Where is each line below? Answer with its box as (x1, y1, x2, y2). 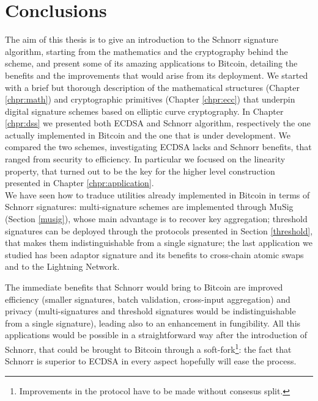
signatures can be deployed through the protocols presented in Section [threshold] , (5, 224, 313, 237)
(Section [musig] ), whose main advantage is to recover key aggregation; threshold (5, 212, 308, 225)
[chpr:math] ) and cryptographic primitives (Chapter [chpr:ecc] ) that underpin (5, 93, 295, 106)
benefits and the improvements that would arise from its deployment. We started (5, 68, 308, 81)
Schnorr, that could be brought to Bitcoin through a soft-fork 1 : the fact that (5, 341, 292, 355)
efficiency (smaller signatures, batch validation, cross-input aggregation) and (5, 292, 290, 305)
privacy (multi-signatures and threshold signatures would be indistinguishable (5, 305, 296, 317)
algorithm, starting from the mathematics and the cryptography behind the (5, 45, 288, 57)
